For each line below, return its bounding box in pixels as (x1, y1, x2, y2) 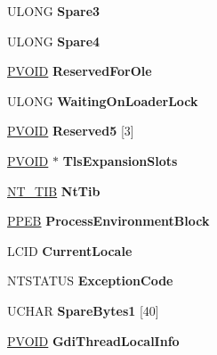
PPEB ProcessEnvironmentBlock (7, 211, 210, 230)
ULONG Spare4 (7, 31, 100, 50)
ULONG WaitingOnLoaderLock (7, 91, 198, 110)
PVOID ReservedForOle (7, 62, 152, 80)
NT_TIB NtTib (7, 181, 100, 200)
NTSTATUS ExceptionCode (7, 271, 173, 290)
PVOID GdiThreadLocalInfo (7, 331, 180, 350)
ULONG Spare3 (7, 2, 100, 20)
